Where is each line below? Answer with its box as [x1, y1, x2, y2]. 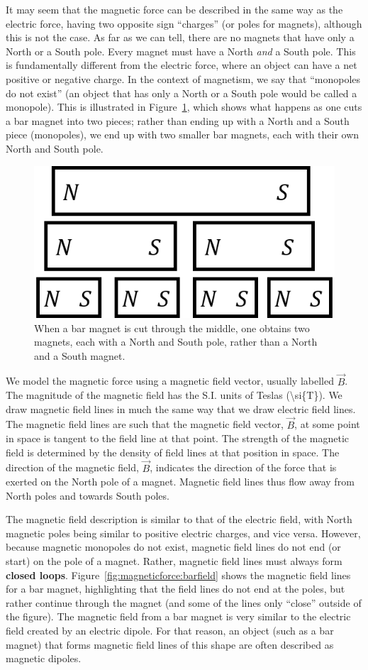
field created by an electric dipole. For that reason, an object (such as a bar [6, 623, 334, 638]
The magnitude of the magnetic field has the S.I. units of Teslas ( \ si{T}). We [6, 388, 342, 402]
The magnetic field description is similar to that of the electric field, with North [6, 512, 352, 527]
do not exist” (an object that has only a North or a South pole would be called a [6, 85, 357, 100]
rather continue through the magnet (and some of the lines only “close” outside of [6, 595, 362, 610]
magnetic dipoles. [6, 651, 82, 666]
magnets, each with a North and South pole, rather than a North [34, 334, 318, 349]
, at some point [294, 417, 360, 432]
